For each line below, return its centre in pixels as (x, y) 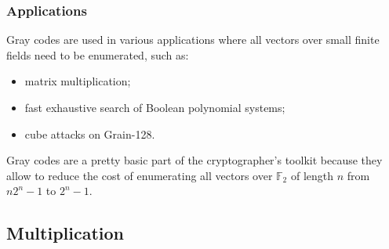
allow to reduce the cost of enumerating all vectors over (140, 175)
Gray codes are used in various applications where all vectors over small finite (193, 40)
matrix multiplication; (78, 81)
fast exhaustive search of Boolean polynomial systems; (155, 107)
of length (312, 175)
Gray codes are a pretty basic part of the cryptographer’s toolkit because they (194, 160)
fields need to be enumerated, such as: (98, 54)
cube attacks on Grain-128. (90, 134)
